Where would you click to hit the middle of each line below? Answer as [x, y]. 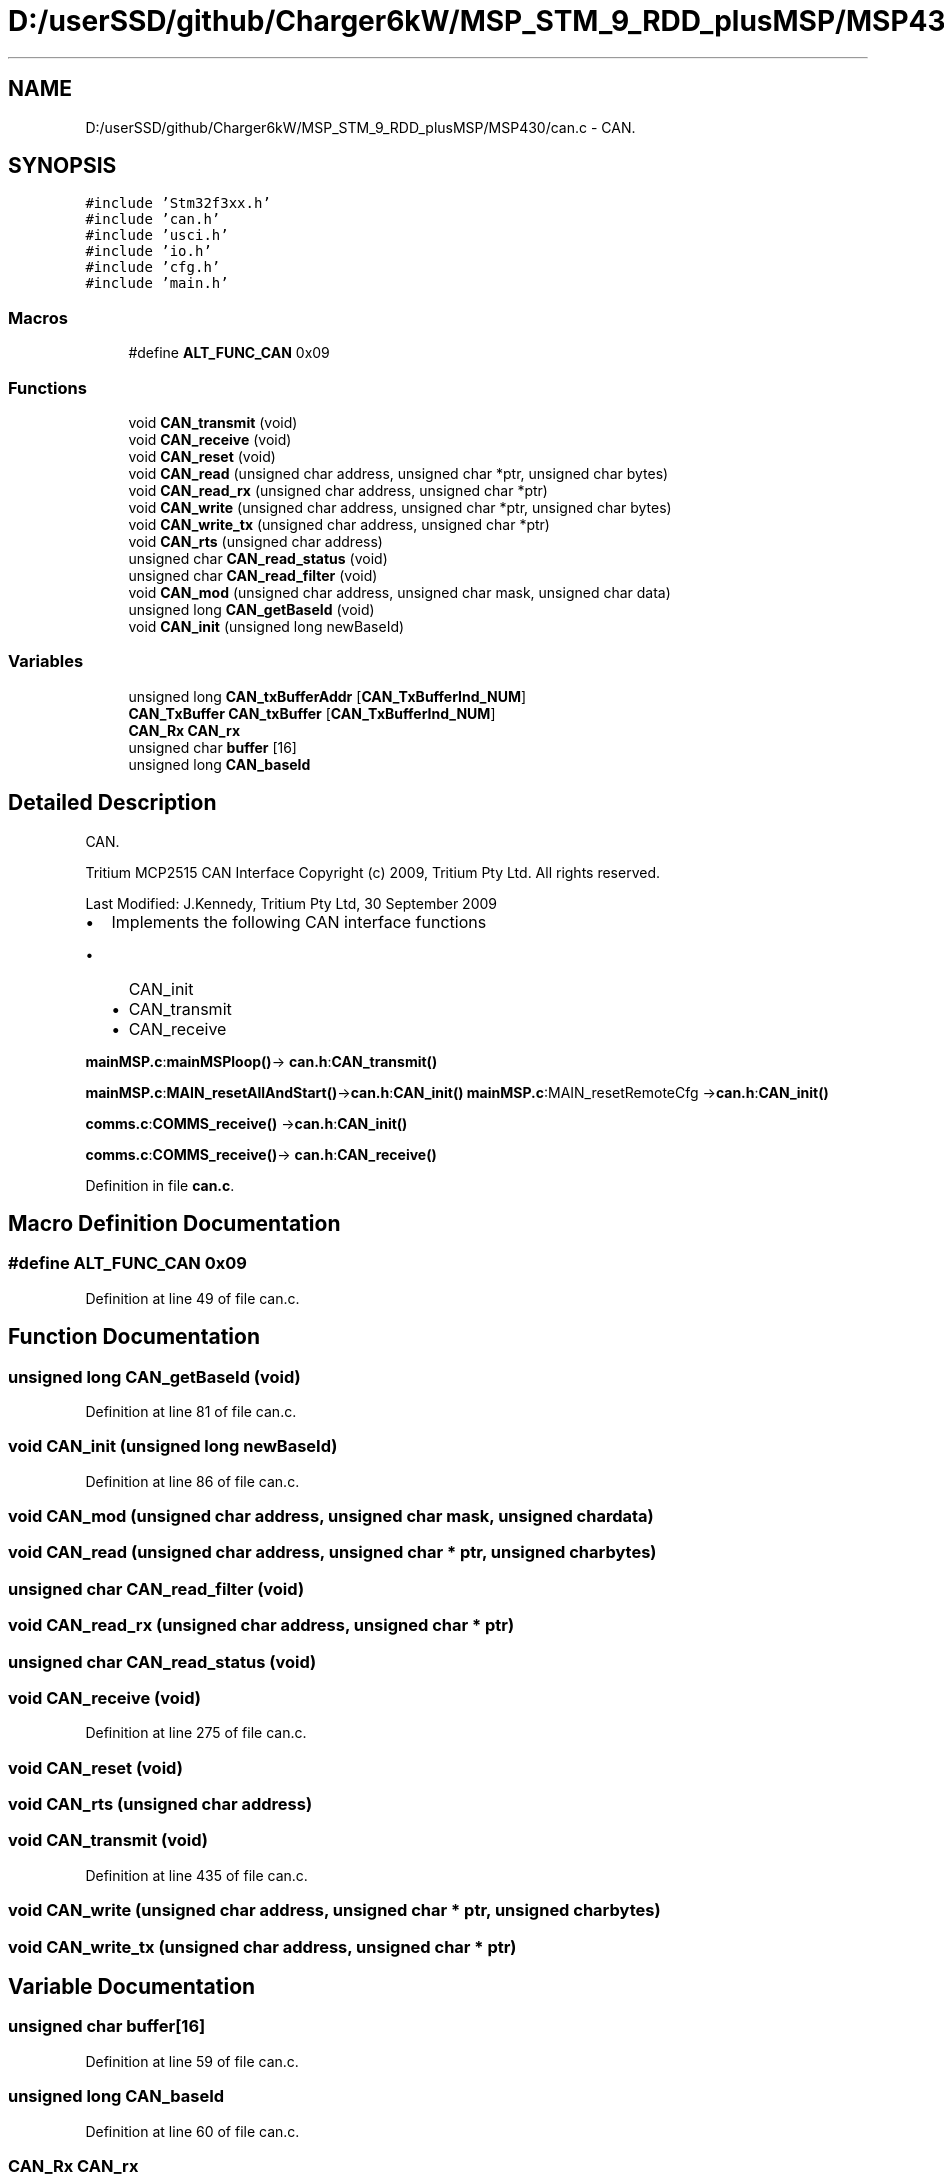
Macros [38, 317]
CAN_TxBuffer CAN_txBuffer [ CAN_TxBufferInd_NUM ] [312, 713]
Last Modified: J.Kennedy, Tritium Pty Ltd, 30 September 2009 [291, 903]
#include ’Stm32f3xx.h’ [178, 203]
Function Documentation [134, 1337]
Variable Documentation [132, 1987]
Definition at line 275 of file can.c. [196, 1733]
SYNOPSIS [62, 166]
